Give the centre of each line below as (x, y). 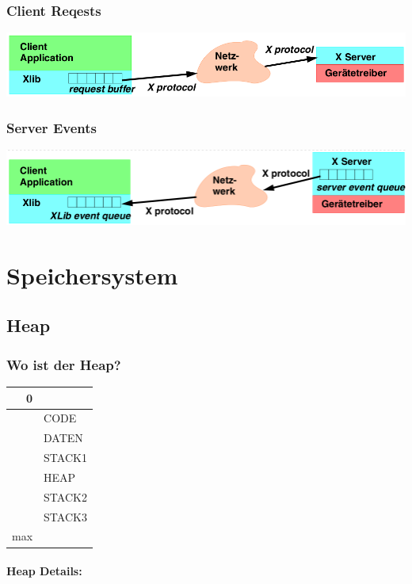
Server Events (51, 127)
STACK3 (65, 516)
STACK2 (65, 496)
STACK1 (65, 458)
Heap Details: (44, 571)
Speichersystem (92, 275)
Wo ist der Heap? (64, 364)
